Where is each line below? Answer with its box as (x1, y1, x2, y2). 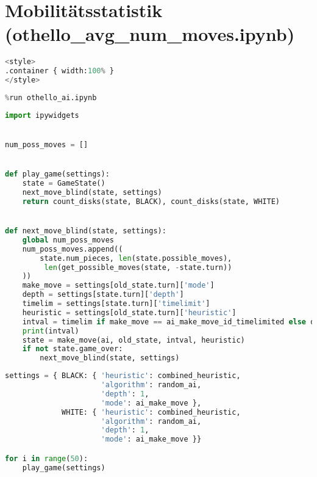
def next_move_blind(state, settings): (5, 227, 166, 235)
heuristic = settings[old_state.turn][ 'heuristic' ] (22, 308, 237, 317)
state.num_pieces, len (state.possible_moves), (40, 253, 232, 263)
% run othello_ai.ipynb (5, 93, 97, 102)
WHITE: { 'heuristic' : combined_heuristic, (62, 407, 241, 417)
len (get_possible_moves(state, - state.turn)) (44, 263, 232, 272)
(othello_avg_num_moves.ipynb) (5, 21, 295, 46)
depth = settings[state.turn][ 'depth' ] (22, 290, 184, 299)
